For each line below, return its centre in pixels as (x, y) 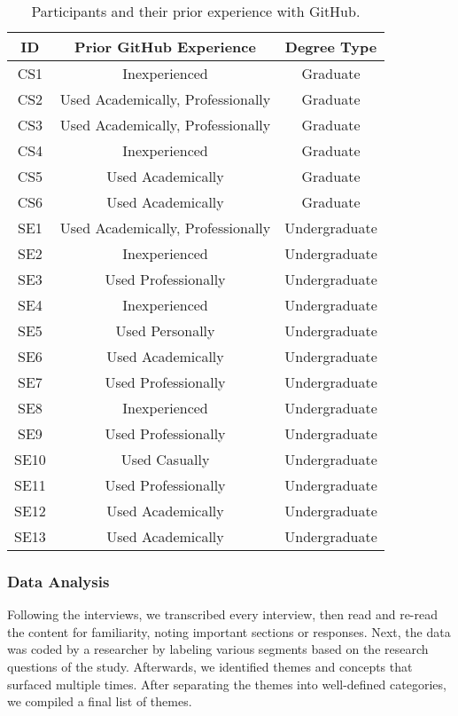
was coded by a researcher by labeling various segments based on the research (218, 649)
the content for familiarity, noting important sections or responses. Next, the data (229, 631)
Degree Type (331, 47)
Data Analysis (58, 581)
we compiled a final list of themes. (100, 701)
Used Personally (165, 330)
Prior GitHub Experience (165, 47)
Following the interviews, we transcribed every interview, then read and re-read (222, 614)
